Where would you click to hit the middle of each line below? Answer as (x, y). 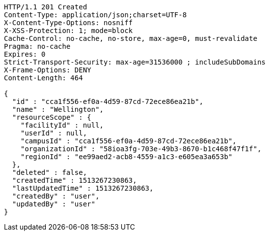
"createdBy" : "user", (56, 196)
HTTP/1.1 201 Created (46, 7)
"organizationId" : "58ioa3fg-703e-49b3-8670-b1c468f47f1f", (141, 149)
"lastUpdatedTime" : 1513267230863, (83, 188)
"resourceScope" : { (52, 117)
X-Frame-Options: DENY (48, 70)
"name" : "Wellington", (58, 109)
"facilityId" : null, (62, 125)
